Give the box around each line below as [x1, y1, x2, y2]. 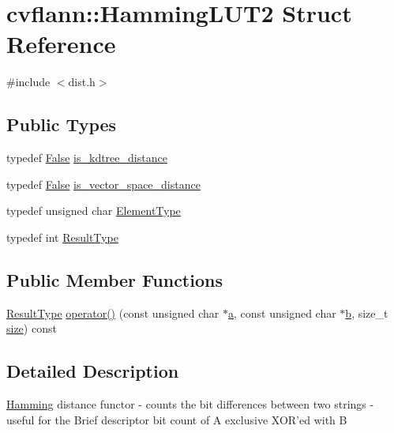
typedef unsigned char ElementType [6, 202, 181, 219]
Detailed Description [6, 359, 179, 383]
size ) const [6, 320, 57, 337]
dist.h [68, 73, 96, 90]
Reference [6, 28, 116, 60]
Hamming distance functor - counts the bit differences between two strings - [6, 396, 374, 412]
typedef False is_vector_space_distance [6, 175, 201, 192]
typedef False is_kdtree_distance [6, 149, 167, 166]
